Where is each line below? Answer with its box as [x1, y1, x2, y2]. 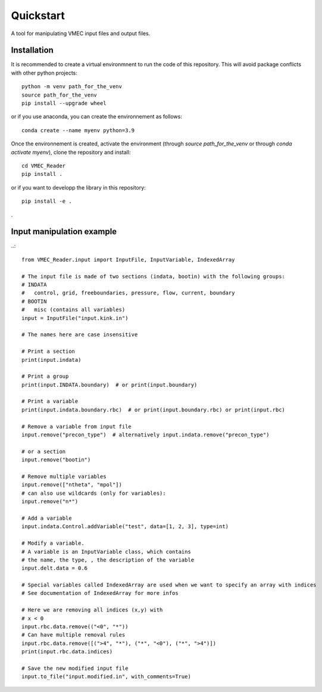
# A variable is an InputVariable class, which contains [21, 548, 192, 555]
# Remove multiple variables [21, 473, 107, 480]
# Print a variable [21, 398, 79, 405]
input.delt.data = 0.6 [21, 565, 88, 572]
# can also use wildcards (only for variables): [21, 489, 166, 496]
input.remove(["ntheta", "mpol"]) [21, 482, 122, 488]
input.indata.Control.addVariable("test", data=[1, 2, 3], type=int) [21, 523, 229, 530]
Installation [11, 45, 54, 55]
